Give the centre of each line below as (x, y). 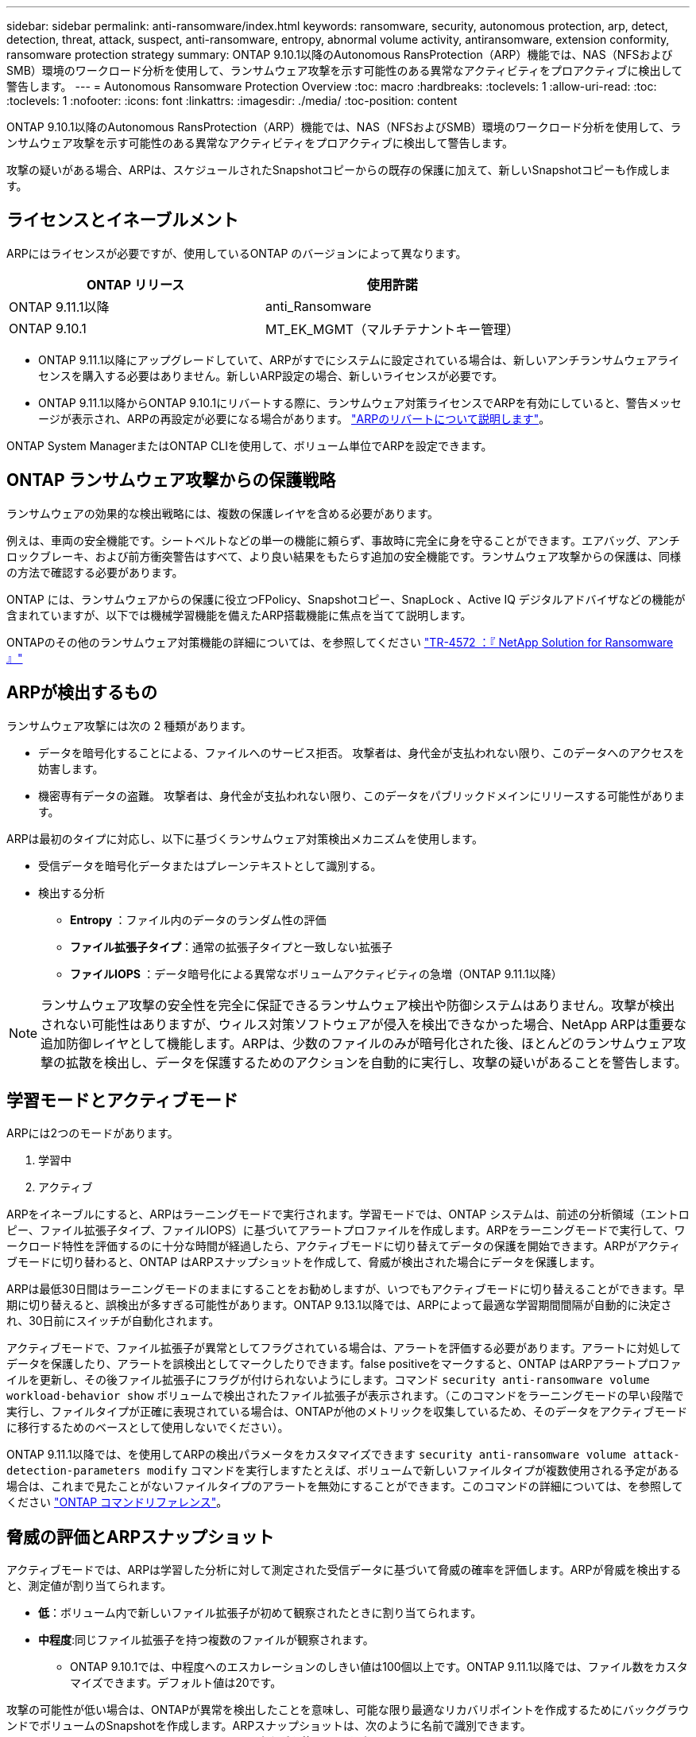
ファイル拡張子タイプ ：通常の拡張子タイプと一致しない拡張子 (231, 946)
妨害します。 (71, 768)
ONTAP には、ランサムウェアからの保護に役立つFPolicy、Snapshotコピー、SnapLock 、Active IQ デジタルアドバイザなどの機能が (346, 599)
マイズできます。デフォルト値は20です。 (176, 1683)
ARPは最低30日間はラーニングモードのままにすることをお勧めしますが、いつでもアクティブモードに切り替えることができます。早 (346, 1289)
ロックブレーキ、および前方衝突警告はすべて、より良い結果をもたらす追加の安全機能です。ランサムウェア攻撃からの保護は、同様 (344, 556)
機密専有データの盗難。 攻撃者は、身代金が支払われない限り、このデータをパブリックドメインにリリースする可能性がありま (362, 795)
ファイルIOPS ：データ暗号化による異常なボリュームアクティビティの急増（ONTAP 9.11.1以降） (316, 973)
